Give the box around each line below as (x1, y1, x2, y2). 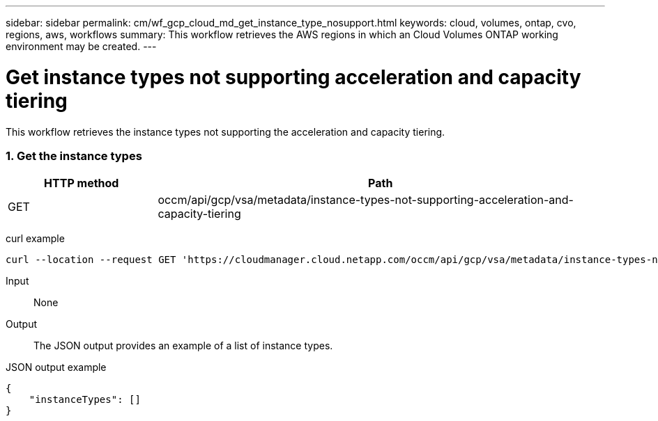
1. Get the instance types (6, 148, 142, 163)
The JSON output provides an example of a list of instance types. (33, 340, 333, 352)
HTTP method (44, 176, 119, 191)
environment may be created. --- (6, 40, 157, 52)
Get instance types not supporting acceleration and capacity (6, 65, 581, 89)
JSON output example (6, 361, 107, 374)
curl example (6, 232, 65, 245)
